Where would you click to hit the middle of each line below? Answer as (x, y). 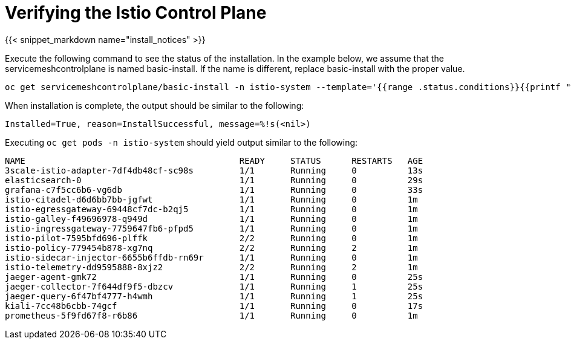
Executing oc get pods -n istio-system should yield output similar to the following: (181, 142)
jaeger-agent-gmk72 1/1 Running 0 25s (214, 277)
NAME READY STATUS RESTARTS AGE (214, 161)
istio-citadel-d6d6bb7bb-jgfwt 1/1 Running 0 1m (211, 199)
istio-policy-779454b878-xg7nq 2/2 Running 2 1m (211, 248)
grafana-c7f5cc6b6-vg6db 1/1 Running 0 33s (214, 190)
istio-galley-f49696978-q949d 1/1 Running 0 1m (211, 219)
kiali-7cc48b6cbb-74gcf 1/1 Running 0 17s (214, 306)
